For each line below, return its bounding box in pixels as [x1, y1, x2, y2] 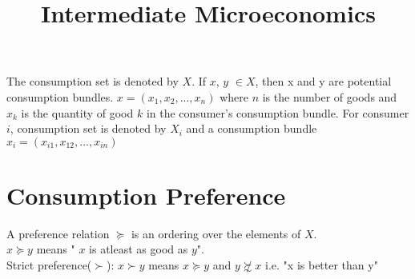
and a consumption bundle [186, 120, 317, 137]
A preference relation [6, 225, 110, 241]
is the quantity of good [21, 104, 134, 121]
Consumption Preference [6, 178, 286, 211]
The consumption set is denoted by [6, 73, 179, 90]
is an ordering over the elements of [131, 225, 301, 241]
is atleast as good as [89, 241, 188, 257]
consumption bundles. [6, 88, 114, 105]
